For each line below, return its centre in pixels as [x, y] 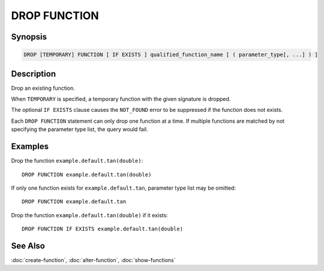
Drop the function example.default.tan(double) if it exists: [89, 215]
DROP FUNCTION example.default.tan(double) [87, 174]
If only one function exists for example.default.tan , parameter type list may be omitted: [124, 188]
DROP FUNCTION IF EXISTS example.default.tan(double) [102, 229]
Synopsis [29, 37]
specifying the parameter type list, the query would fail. [79, 129]
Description [34, 74]
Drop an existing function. [43, 88]
